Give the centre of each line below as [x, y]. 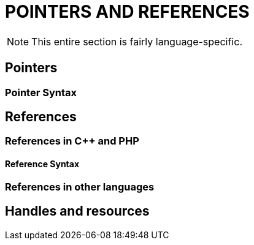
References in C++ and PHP [72, 141]
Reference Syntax [42, 164]
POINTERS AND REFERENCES [127, 12]
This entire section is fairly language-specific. [137, 41]
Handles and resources [77, 211]
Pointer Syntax [41, 92]
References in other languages [80, 187]
